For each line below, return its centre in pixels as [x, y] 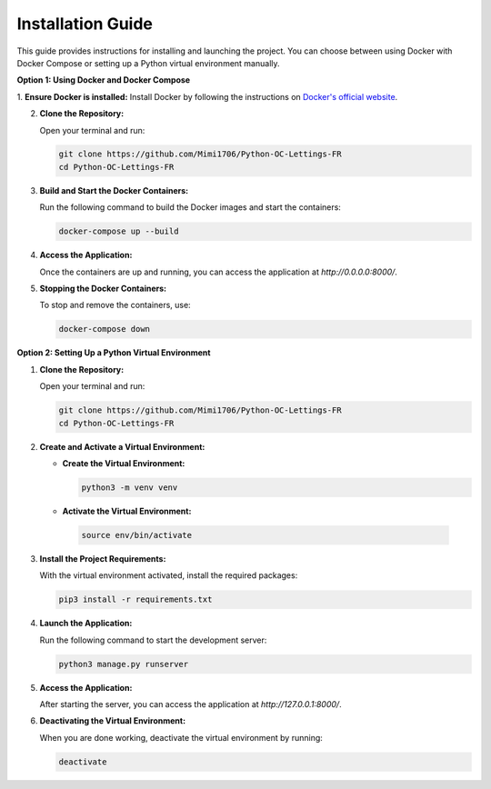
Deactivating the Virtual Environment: [113, 721]
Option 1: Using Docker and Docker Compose [104, 80]
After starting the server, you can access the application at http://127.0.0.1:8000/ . [190, 704]
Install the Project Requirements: [103, 558]
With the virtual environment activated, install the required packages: [169, 575]
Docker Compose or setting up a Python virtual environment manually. [149, 63]
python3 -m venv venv [130, 487]
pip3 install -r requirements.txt [135, 599]
